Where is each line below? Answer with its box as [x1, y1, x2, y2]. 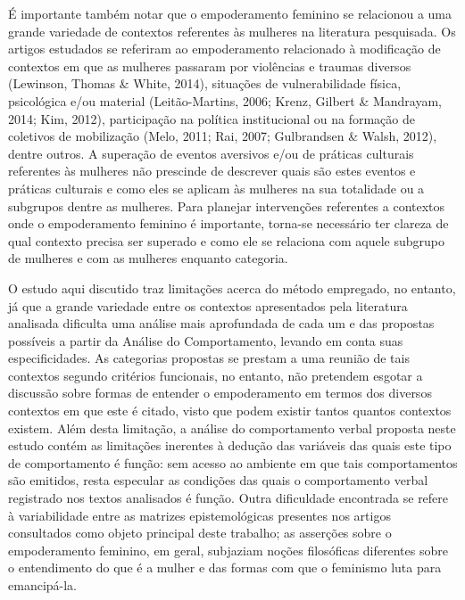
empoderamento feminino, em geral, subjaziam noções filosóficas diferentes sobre [8, 540, 448, 559]
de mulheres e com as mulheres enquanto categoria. [8, 249, 288, 267]
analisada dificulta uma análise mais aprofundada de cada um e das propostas [8, 314, 435, 333]
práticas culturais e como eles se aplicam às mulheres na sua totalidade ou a [8, 178, 425, 197]
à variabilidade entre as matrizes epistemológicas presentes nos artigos [8, 505, 391, 524]
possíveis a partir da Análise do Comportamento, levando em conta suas [8, 331, 403, 349]
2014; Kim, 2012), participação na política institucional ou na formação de [8, 109, 415, 127]
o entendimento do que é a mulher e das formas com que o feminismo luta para [8, 558, 442, 577]
